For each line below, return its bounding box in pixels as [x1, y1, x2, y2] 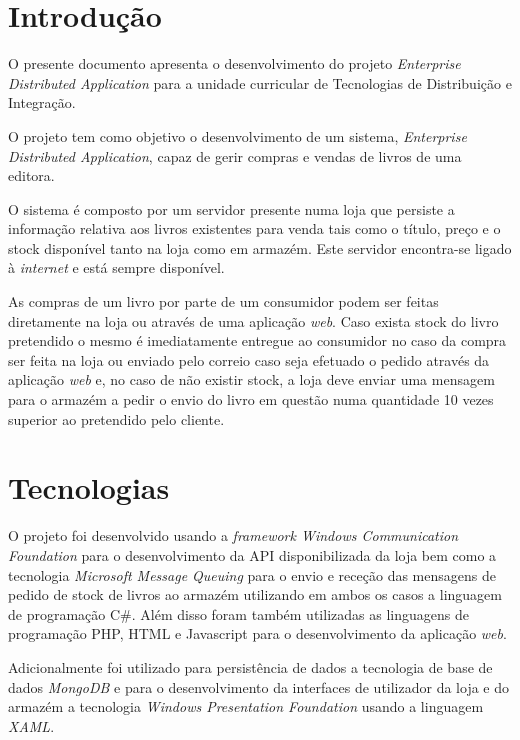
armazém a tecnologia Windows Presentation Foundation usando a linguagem [8, 696, 484, 717]
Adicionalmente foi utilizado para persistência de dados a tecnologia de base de [8, 656, 493, 677]
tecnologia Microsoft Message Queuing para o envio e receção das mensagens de [8, 564, 496, 585]
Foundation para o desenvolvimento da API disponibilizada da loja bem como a [8, 544, 497, 565]
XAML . [8, 715, 55, 736]
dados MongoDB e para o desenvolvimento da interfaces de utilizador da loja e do [8, 676, 510, 697]
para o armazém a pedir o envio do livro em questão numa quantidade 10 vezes [8, 389, 494, 410]
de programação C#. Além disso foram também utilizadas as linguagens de [8, 603, 469, 624]
